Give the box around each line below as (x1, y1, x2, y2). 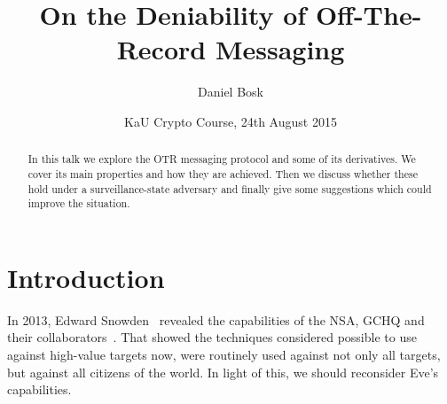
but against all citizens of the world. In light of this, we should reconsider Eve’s (7, 362, 439, 381)
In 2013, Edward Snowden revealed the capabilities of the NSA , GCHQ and (7, 310, 425, 329)
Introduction (7, 259, 165, 295)
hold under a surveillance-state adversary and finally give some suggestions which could (27, 181, 432, 196)
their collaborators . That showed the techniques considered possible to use (7, 328, 417, 346)
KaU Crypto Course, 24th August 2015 (124, 112, 337, 130)
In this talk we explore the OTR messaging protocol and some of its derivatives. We (27, 151, 416, 167)
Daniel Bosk (198, 82, 263, 101)
